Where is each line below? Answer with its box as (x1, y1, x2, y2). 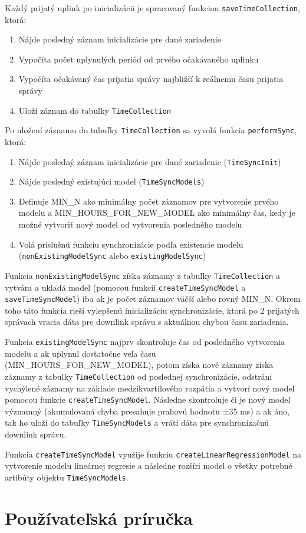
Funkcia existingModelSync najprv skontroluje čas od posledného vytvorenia (5, 335, 285, 348)
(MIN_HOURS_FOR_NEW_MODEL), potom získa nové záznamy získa (5, 358, 274, 371)
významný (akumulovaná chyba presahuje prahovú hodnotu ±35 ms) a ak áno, (5, 404, 289, 417)
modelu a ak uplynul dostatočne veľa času (5, 347, 156, 359)
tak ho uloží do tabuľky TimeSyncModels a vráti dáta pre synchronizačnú (5, 416, 269, 429)
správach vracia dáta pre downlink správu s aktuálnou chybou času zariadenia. (5, 315, 289, 328)
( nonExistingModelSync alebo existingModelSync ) (18, 249, 206, 262)
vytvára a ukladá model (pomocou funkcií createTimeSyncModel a (5, 281, 246, 293)
